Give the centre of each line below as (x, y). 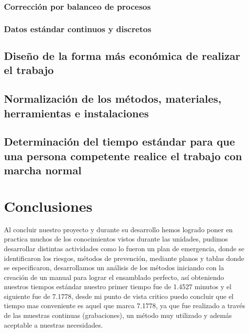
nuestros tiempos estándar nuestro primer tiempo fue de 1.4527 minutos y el (118, 287)
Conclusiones (48, 206)
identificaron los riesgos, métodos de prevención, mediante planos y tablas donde (124, 258)
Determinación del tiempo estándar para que (120, 141)
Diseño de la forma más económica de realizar (122, 56)
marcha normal (43, 170)
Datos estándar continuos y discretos (78, 28)
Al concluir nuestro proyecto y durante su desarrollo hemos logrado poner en (118, 229)
